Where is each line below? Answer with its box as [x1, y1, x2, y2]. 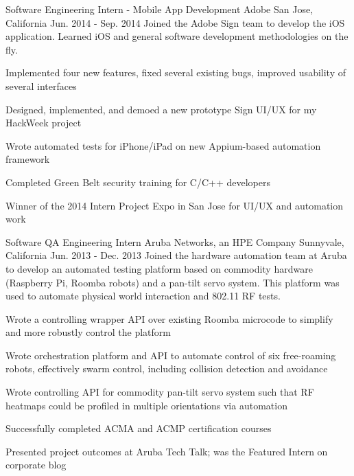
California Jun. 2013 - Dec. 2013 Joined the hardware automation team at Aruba [5, 248, 347, 262]
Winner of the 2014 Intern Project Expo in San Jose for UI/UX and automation [5, 198, 344, 212]
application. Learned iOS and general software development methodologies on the [5, 29, 349, 43]
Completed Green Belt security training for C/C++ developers [5, 174, 271, 189]
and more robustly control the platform [5, 325, 171, 339]
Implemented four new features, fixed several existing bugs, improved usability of [5, 65, 346, 80]
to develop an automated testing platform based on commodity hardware [5, 261, 313, 275]
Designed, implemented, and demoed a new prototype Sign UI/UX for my [5, 102, 317, 116]
